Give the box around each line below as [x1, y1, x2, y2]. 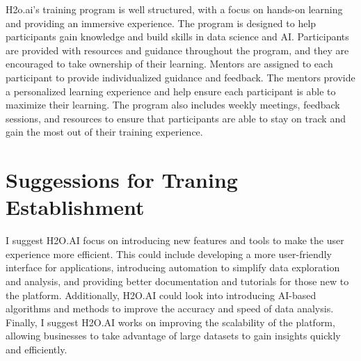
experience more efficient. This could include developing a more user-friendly [6, 246, 332, 261]
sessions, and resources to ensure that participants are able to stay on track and [6, 111, 346, 125]
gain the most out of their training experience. [6, 125, 203, 139]
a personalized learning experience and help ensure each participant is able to [6, 83, 336, 98]
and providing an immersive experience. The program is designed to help [6, 15, 316, 30]
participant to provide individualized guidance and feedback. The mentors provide [6, 70, 355, 84]
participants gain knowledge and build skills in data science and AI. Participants [6, 29, 349, 44]
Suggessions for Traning [6, 166, 238, 194]
